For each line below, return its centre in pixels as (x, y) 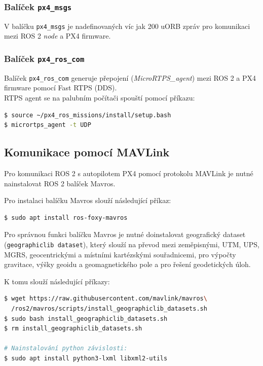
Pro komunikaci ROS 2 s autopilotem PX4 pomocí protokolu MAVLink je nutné (129, 173)
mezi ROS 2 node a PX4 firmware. (58, 36)
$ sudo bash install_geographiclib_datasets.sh (86, 319)
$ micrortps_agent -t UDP (48, 125)
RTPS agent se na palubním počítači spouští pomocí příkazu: (100, 98)
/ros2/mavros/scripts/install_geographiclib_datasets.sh (109, 309)
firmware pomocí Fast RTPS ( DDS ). (61, 88)
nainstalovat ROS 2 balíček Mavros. (60, 183)
